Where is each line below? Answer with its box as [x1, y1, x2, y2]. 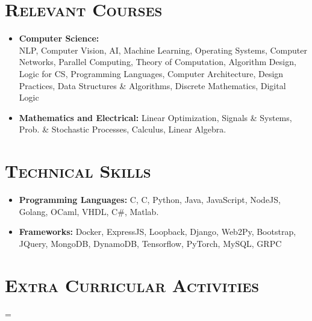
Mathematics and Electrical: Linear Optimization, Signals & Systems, [19, 111, 292, 123]
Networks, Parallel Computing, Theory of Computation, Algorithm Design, [19, 55, 296, 68]
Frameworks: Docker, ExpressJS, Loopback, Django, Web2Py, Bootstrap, [19, 225, 296, 238]
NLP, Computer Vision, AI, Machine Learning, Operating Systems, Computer [19, 43, 307, 56]
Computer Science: [19, 32, 99, 45]
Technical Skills [5, 158, 151, 183]
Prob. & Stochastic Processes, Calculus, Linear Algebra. [19, 123, 226, 136]
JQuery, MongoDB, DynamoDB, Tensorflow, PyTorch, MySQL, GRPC [19, 237, 282, 249]
